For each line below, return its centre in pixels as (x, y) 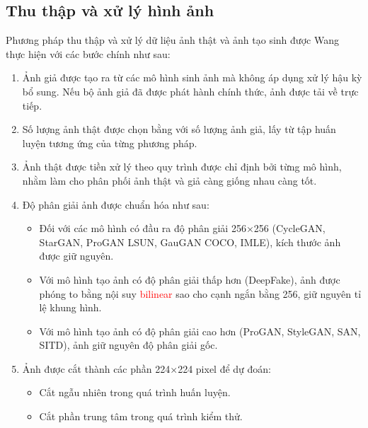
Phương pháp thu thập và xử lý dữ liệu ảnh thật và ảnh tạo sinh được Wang (172, 40)
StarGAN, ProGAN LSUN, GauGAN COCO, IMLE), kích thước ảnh (190, 242)
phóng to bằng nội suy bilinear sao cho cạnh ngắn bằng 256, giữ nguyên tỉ (200, 293)
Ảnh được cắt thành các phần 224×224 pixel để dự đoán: (146, 368)
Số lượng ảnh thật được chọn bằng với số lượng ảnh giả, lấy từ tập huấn (179, 129)
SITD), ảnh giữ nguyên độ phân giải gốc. (128, 345)
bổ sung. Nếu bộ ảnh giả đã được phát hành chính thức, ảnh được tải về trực (190, 91)
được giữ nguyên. (76, 256)
